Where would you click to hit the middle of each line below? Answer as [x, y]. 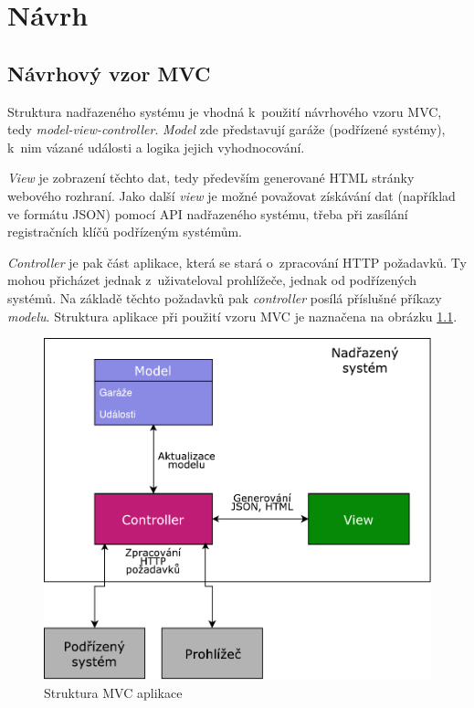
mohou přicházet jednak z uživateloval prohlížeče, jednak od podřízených [212, 280]
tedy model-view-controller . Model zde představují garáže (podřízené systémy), [226, 129]
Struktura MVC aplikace [113, 692]
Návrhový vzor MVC [109, 73]
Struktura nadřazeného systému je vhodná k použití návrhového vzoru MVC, [225, 111]
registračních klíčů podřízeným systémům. [125, 232]
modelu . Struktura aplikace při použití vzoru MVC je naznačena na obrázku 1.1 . [232, 316]
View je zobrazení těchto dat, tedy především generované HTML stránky [211, 178]
